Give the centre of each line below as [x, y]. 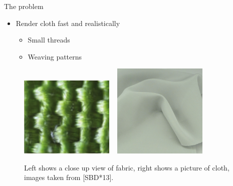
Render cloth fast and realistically [68, 23]
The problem [24, 6]
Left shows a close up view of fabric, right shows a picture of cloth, [127, 167]
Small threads [49, 40]
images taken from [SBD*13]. [69, 177]
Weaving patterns [55, 56]
